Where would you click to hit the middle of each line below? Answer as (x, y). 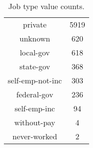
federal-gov (35, 94)
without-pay (35, 122)
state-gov (35, 66)
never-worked (35, 136)
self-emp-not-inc (35, 80)
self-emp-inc (35, 108)
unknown (35, 38)
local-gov (35, 52)
